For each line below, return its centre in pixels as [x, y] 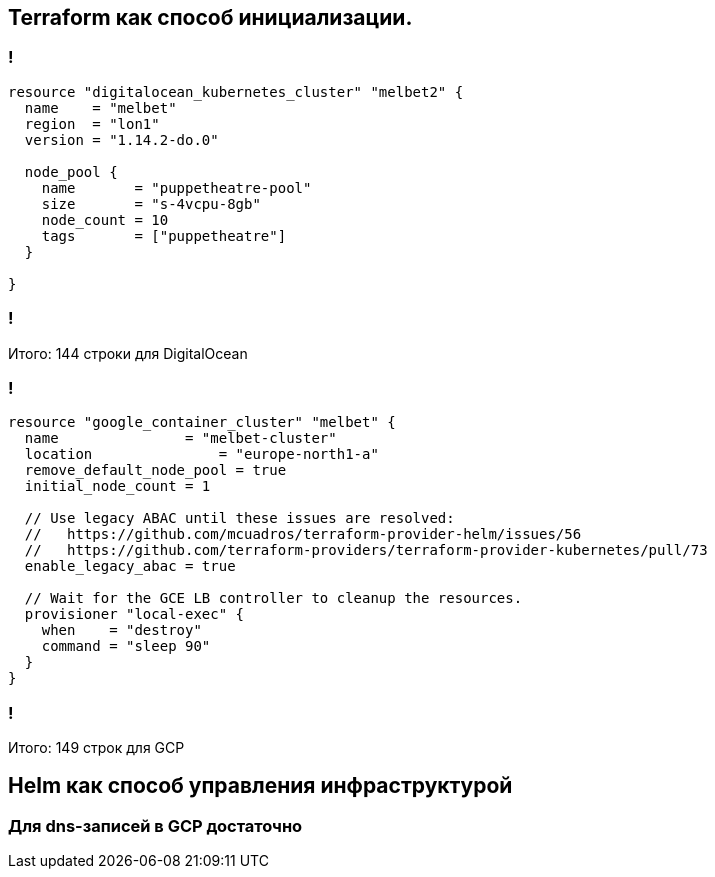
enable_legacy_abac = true [130, 566]
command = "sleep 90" [126, 646]
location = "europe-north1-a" [201, 454]
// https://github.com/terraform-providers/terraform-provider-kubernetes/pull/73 [366, 550]
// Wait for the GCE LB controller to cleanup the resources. [273, 598]
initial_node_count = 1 [117, 486]
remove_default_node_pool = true [155, 470]
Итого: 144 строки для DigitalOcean [128, 353]
